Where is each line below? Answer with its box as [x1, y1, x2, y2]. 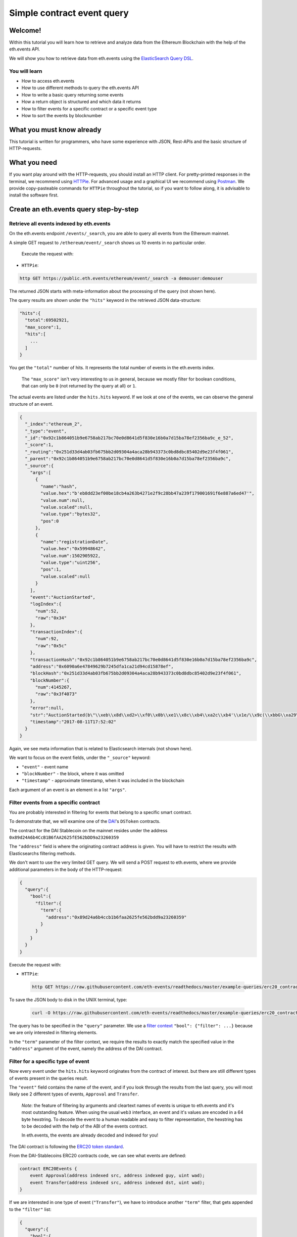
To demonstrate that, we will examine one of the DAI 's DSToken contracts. [9, 818, 161, 824]
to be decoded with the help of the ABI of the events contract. [21, 1123, 148, 1129]
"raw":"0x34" [35, 615, 67, 621]
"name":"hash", [40, 483, 78, 489]
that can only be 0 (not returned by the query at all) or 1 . [21, 383, 137, 389]
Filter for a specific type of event [9, 1058, 90, 1065]
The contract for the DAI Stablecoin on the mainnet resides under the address [9, 827, 168, 833]
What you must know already [9, 125, 101, 134]
